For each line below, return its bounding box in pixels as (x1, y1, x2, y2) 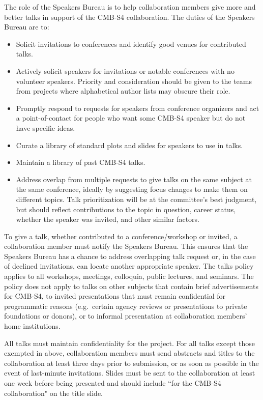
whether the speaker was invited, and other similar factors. (16, 214, 200, 224)
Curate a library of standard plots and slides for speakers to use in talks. (16, 139, 243, 150)
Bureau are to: (4, 21, 49, 32)
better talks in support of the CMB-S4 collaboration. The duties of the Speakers (4, 11, 255, 22)
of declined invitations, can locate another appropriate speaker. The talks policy (4, 261, 254, 271)
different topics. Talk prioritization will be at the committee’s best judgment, (16, 193, 257, 204)
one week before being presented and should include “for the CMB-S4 (4, 378, 221, 388)
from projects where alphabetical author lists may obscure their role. (16, 85, 230, 96)
